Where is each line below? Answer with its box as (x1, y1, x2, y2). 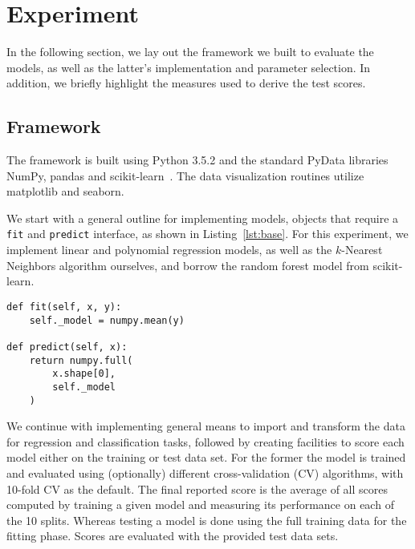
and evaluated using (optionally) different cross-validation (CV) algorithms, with (6, 464, 404, 481)
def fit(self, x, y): (6, 301, 122, 313)
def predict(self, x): (6, 341, 128, 353)
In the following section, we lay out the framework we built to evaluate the (6, 43, 374, 60)
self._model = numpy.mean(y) (29, 314, 185, 326)
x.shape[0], (52, 368, 116, 380)
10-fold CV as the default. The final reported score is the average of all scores (6, 480, 388, 497)
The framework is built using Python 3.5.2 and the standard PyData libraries (6, 151, 389, 168)
